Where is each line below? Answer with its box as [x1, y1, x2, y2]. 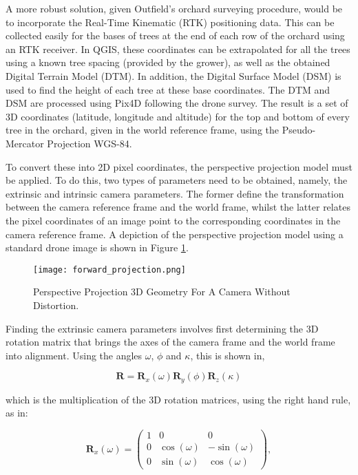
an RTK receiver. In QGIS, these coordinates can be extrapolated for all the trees [6, 41, 350, 56]
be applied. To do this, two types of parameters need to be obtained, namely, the [6, 173, 348, 187]
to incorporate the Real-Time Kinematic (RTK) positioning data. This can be [6, 14, 335, 29]
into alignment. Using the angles [6, 348, 143, 362]
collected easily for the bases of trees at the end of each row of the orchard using [6, 28, 345, 43]
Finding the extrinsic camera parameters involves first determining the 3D [6, 321, 319, 335]
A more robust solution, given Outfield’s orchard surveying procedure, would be [6, 1, 343, 15]
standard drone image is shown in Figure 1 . [6, 240, 189, 255]
